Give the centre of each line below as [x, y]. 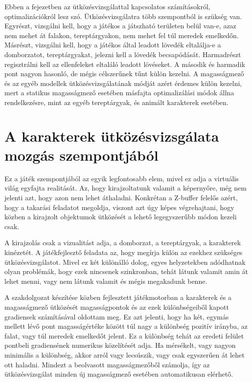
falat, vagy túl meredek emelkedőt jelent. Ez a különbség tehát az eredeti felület [124, 335]
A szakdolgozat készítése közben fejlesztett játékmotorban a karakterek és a [118, 297]
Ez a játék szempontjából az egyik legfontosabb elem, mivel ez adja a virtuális [122, 178]
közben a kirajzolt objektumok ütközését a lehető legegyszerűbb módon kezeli [121, 217]
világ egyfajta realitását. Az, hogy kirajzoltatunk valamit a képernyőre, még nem [126, 188]
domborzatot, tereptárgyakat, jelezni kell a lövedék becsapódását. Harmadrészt [123, 54]
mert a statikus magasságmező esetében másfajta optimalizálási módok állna [119, 93]
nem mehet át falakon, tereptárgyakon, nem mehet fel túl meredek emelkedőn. [122, 35]
